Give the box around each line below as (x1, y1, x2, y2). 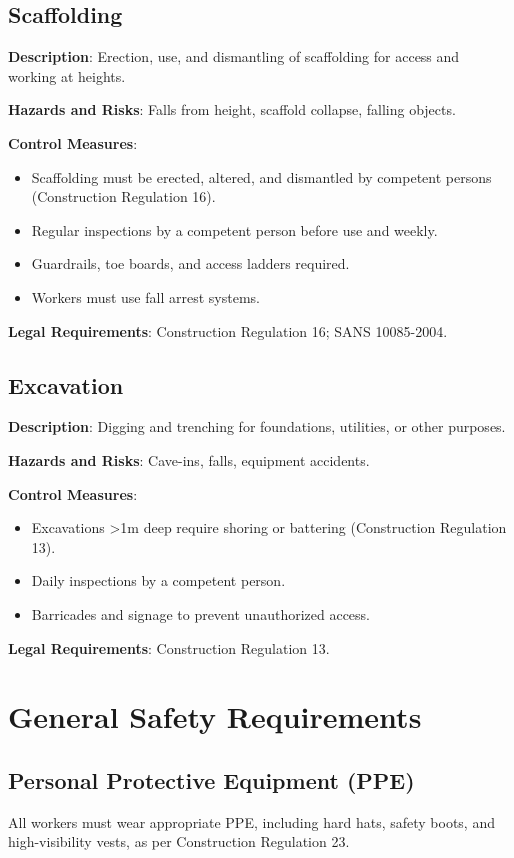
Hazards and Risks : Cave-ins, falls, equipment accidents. (8, 449, 370, 470)
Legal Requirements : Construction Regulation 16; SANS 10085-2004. (8, 320, 448, 341)
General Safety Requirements (8, 696, 422, 737)
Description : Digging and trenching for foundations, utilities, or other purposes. (8, 416, 506, 437)
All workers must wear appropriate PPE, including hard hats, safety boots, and (8, 811, 495, 832)
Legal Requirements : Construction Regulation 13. (8, 637, 330, 658)
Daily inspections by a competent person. (31, 570, 286, 591)
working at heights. (8, 65, 126, 86)
